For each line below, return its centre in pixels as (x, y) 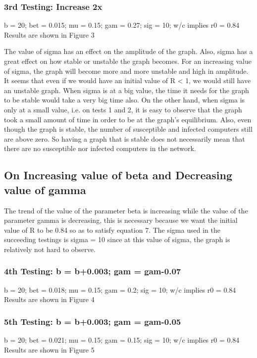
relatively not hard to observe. (50, 249)
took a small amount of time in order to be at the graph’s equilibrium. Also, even (128, 119)
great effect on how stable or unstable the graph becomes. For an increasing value (128, 61)
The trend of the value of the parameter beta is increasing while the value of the (126, 210)
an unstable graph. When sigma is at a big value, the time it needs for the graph (127, 90)
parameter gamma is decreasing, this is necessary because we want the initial (121, 220)
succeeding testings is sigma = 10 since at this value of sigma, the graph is (117, 239)
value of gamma (45, 189)
